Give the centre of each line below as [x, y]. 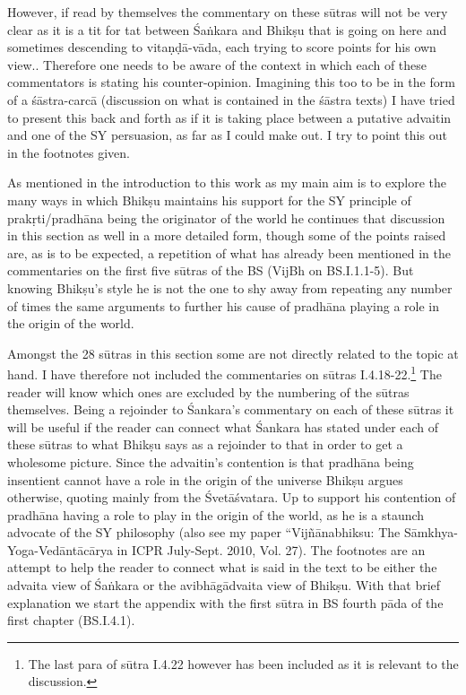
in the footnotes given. [69, 152]
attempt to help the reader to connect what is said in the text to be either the [222, 567]
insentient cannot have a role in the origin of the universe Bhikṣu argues [205, 479]
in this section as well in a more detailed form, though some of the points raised [227, 235]
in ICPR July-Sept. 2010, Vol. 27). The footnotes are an [271, 549]
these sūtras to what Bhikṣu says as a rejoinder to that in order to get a [205, 444]
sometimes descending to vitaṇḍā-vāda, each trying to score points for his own [222, 47]
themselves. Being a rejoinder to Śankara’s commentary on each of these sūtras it [231, 409]
